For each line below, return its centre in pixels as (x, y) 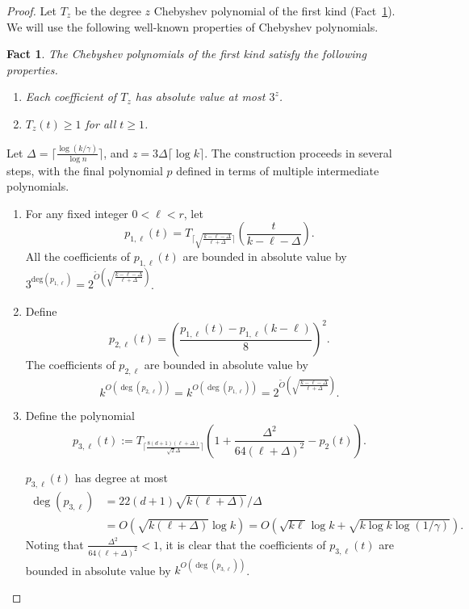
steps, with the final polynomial (85, 170)
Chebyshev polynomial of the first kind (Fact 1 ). (274, 10)
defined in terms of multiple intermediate (278, 170)
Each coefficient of (71, 97)
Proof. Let (31, 10)
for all (100, 123)
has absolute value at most (200, 97)
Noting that (54, 544)
